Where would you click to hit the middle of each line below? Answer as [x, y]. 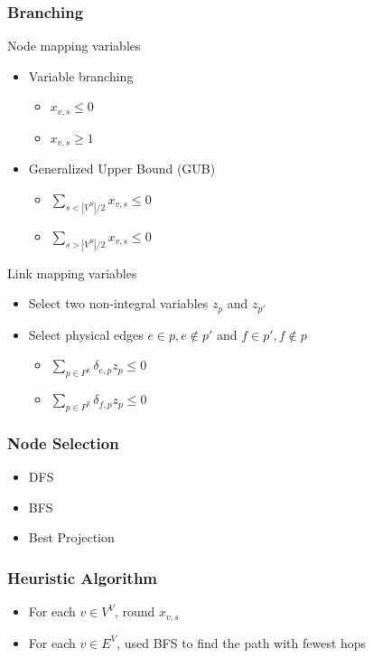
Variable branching [81, 75]
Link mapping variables [72, 273]
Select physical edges [86, 334]
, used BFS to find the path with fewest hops [242, 642]
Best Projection [71, 537]
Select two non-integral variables [118, 303]
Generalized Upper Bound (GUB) [122, 169]
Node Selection [63, 442]
